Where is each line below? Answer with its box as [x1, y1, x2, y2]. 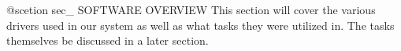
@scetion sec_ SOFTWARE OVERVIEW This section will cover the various [6, 2, 376, 17]
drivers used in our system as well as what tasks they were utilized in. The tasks [6, 16, 395, 33]
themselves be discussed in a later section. [6, 32, 209, 49]
